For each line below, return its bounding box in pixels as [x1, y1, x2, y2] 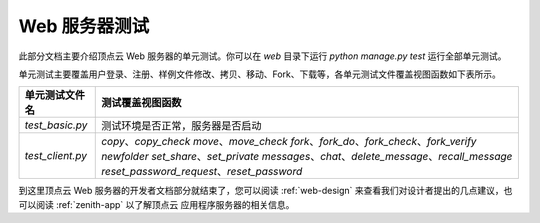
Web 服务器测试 [18, 15, 150, 37]
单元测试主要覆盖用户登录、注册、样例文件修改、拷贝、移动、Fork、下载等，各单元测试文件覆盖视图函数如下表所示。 [18, 68, 502, 80]
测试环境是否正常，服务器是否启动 [101, 119, 262, 133]
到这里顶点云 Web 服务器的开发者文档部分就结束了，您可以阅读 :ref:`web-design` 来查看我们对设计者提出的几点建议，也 [18, 185, 513, 197]
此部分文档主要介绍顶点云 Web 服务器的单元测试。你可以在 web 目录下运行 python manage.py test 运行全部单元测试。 [18, 50, 507, 62]
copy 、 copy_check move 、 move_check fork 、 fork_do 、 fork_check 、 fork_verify [101, 135, 477, 149]
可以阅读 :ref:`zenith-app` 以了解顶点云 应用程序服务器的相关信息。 [18, 198, 295, 210]
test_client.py [24, 149, 87, 163]
